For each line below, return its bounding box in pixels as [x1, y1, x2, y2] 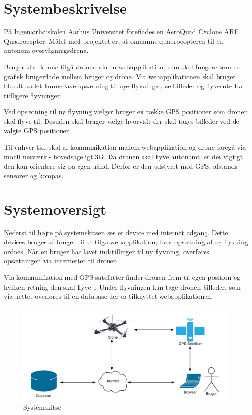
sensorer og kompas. [4, 170, 63, 180]
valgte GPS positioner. [4, 125, 71, 136]
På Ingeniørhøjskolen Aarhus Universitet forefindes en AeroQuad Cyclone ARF [4, 26, 239, 36]
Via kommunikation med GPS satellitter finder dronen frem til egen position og [4, 272, 240, 282]
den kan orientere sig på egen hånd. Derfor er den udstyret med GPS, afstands [4, 161, 238, 171]
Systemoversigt [4, 199, 107, 219]
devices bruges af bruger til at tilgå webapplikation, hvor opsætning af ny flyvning [4, 237, 248, 247]
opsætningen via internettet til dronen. [4, 256, 119, 266]
